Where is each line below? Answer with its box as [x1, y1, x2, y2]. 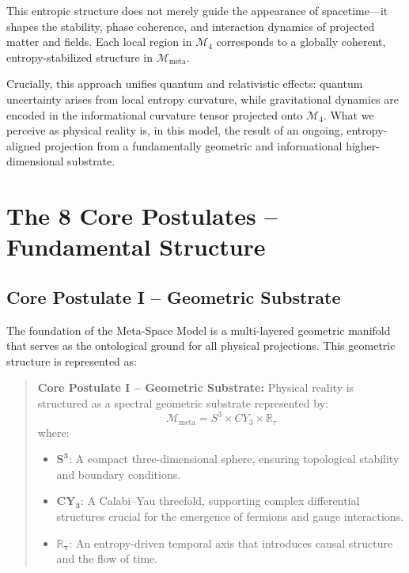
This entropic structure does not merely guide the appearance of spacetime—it [6, 2, 388, 18]
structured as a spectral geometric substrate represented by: [37, 395, 328, 412]
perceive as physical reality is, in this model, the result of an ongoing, [6, 122, 343, 139]
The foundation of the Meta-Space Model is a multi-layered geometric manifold [6, 321, 391, 338]
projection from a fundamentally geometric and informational [44, 137, 343, 154]
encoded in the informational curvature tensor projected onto [6, 106, 303, 123]
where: [37, 423, 70, 440]
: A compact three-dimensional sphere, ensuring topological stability [68, 450, 400, 467]
